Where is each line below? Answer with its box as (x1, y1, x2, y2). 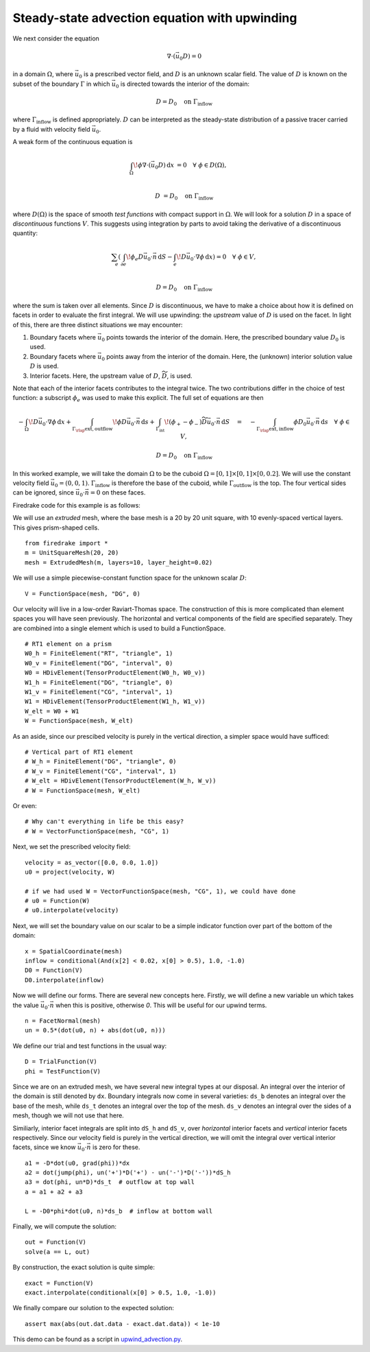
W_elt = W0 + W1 (25, 707, 79, 715)
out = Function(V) (25, 1238, 87, 1246)
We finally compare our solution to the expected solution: (12, 1304, 175, 1312)
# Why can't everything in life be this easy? (25, 818, 184, 826)
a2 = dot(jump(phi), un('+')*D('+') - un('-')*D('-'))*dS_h (25, 1169, 231, 1176)
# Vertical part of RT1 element (25, 748, 134, 756)
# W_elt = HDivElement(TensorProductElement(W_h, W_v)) (25, 777, 217, 785)
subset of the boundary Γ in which (12, 80, 110, 88)
